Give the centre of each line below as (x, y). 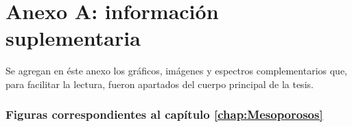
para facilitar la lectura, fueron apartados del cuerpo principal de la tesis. (160, 84)
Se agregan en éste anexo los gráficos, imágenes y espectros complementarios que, (176, 71)
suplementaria (73, 38)
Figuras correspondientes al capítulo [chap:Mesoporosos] (164, 114)
